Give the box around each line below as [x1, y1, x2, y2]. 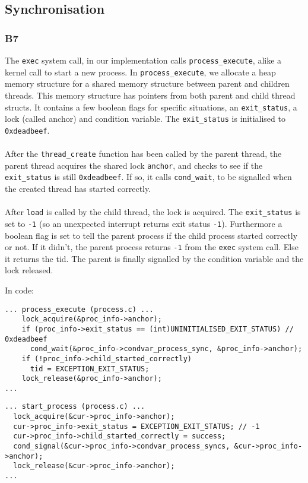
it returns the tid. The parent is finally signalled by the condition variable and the [5, 252, 304, 264]
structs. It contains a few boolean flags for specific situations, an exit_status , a [5, 100, 297, 113]
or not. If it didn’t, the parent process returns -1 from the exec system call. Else [5, 241, 299, 253]
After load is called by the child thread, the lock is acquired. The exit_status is [5, 206, 301, 218]
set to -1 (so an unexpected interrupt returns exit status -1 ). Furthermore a [5, 217, 282, 229]
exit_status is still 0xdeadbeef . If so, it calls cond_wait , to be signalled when [5, 171, 292, 183]
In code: [5, 283, 34, 296]
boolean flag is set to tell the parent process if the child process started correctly [5, 229, 298, 241]
